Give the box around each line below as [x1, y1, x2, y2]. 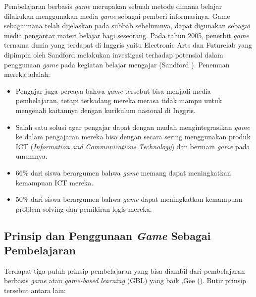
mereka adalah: [4, 69, 50, 79]
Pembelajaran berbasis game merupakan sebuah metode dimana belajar [4, 1, 222, 11]
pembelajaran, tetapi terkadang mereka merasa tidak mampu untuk [15, 95, 222, 106]
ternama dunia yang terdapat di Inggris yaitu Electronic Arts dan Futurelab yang [4, 40, 252, 50]
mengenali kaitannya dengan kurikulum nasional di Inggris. [15, 105, 196, 115]
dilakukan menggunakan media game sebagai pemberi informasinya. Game [4, 10, 230, 21]
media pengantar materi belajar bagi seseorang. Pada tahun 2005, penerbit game [4, 30, 249, 40]
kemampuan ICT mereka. [15, 177, 94, 187]
